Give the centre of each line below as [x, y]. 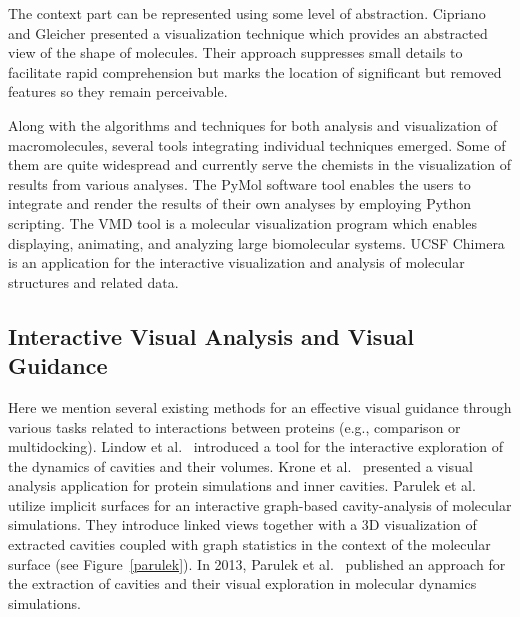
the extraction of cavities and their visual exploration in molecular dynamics [242, 583]
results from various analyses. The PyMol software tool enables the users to [239, 183]
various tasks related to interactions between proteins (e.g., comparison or [234, 426]
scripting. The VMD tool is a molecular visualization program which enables [242, 222]
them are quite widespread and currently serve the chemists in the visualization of [260, 164]
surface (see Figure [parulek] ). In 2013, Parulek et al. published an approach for [257, 563]
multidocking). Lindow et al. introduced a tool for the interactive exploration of [256, 446]
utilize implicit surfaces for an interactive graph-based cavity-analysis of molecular [260, 504]
